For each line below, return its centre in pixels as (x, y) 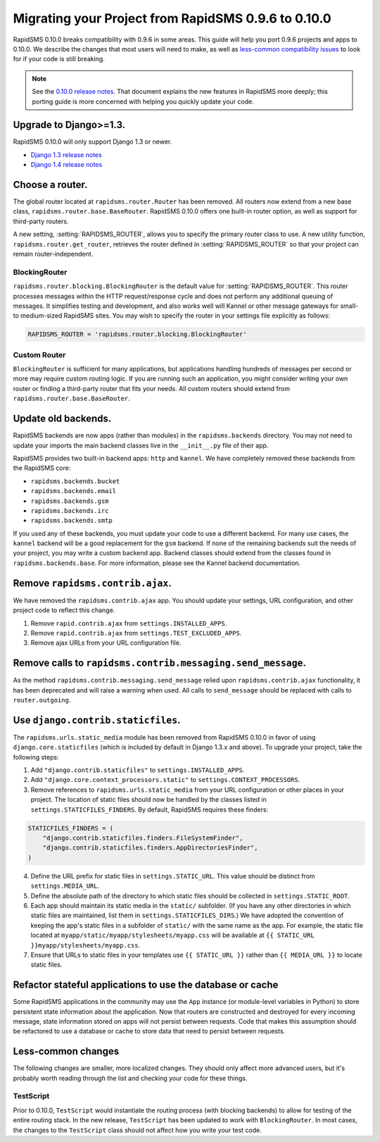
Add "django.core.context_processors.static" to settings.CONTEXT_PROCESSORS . (165, 780)
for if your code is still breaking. (59, 59)
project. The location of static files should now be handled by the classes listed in (148, 800)
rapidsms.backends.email (73, 491)
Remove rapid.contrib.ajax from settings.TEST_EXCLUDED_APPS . (136, 633)
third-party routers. (41, 221)
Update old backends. (62, 419)
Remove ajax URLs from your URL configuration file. (106, 643)
